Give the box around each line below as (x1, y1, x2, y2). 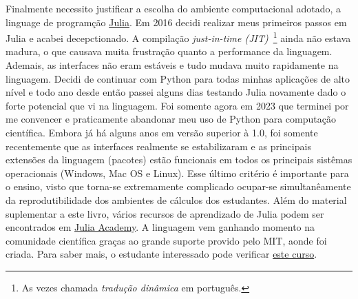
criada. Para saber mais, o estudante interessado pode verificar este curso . (6, 247, 317, 261)
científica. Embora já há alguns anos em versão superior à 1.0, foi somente (6, 125, 318, 139)
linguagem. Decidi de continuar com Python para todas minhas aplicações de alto (6, 71, 350, 85)
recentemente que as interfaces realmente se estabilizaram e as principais (6, 138, 311, 153)
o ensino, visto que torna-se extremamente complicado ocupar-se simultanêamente (6, 179, 351, 194)
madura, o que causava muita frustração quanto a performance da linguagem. (6, 44, 333, 59)
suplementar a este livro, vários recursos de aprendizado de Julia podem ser (6, 206, 324, 220)
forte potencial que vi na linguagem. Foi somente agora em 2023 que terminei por (6, 98, 349, 112)
